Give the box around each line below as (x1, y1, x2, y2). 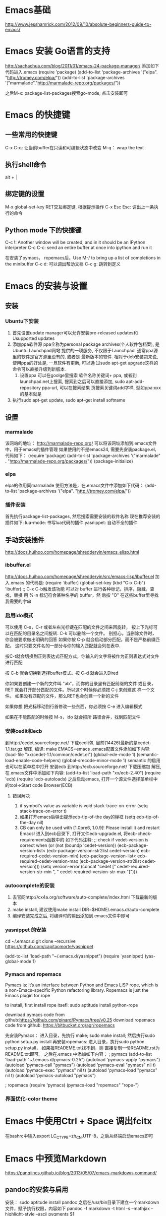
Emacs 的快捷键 (5, 110, 70, 121)
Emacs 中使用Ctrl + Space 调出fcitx (5, 1116, 152, 1127)
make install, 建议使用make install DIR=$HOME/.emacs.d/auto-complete (12, 906, 160, 913)
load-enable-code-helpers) (5, 758, 61, 764)
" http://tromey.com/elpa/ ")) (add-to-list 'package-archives (5, 74, 125, 80)
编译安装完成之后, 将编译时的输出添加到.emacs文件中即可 (12, 913, 130, 919)
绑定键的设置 (5, 190, 45, 198)
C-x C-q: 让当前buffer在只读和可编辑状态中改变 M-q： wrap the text (5, 144, 144, 150)
